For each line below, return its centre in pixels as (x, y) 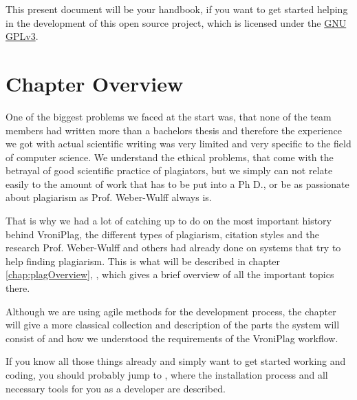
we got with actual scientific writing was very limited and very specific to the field (178, 144)
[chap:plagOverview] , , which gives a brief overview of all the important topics (170, 274)
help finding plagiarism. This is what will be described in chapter (143, 261)
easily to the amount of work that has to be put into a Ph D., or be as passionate (177, 183)
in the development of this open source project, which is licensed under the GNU (176, 22)
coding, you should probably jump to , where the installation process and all (167, 375)
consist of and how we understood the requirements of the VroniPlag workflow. (172, 338)
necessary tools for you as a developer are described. (116, 388)
